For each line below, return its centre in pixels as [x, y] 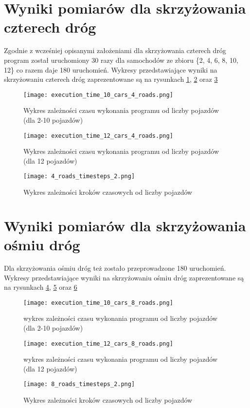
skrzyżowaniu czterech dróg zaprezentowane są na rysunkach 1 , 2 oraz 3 [111, 79]
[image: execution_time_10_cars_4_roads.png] [98, 95]
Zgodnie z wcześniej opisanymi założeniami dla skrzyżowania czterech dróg [115, 50]
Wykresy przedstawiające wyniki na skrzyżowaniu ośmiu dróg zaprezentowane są [124, 277]
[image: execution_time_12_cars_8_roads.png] [98, 343]
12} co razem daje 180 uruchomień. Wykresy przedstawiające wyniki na [111, 69]
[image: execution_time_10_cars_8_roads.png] [98, 303]
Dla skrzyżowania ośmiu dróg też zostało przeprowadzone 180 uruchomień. [115, 268]
